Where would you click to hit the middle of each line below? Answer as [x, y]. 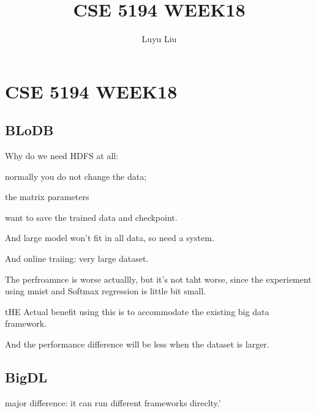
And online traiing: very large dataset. [77, 259]
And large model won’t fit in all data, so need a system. [110, 238]
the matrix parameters [47, 197]
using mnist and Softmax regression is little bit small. [105, 291]
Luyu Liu [159, 39]
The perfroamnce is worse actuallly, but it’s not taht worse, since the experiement [158, 279]
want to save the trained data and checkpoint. [91, 217]
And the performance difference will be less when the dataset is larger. [137, 344]
